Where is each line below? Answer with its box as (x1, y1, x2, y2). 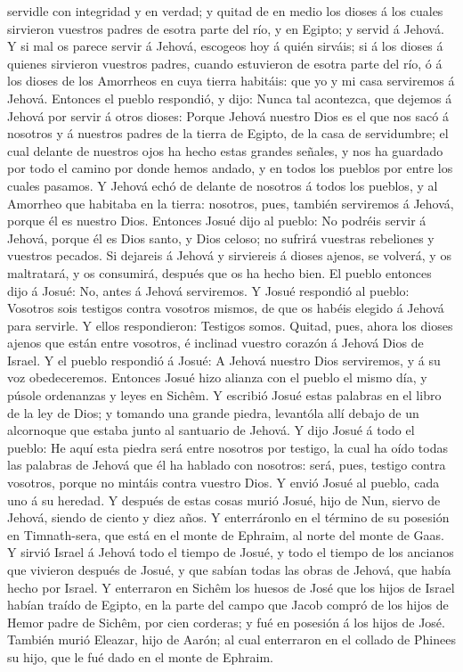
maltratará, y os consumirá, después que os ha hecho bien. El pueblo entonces (7, 263, 432, 282)
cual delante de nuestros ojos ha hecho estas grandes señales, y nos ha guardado (7, 141, 443, 160)
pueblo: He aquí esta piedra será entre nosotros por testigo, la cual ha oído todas (7, 438, 448, 456)
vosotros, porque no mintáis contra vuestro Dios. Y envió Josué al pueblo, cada (7, 473, 440, 492)
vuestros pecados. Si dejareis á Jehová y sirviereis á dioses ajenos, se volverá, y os (7, 246, 451, 265)
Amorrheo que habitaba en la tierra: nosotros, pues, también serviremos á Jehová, (7, 193, 454, 212)
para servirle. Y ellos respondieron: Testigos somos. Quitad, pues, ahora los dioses (7, 316, 453, 334)
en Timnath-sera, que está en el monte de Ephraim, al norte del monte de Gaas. (7, 525, 444, 544)
